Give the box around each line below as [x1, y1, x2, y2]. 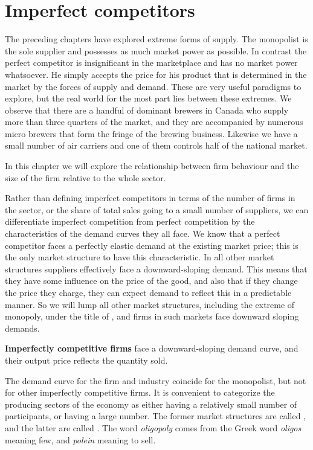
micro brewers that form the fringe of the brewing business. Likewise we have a [5, 127, 298, 140]
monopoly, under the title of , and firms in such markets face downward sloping [5, 310, 299, 323]
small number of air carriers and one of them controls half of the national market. [5, 139, 308, 152]
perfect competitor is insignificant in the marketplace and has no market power [5, 56, 298, 69]
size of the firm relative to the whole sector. [5, 171, 166, 184]
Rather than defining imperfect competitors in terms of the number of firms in [5, 191, 295, 204]
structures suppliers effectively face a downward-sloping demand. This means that [5, 262, 308, 275]
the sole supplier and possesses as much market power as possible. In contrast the [5, 44, 307, 57]
